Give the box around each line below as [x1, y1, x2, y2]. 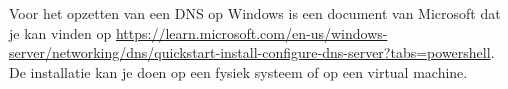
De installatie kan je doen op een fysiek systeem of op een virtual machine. [9, 61, 468, 82]
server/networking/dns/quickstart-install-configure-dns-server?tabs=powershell [9, 42, 491, 63]
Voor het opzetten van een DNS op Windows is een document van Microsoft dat [9, 3, 501, 23]
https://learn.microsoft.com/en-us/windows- [115, 22, 388, 43]
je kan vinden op [9, 22, 112, 43]
